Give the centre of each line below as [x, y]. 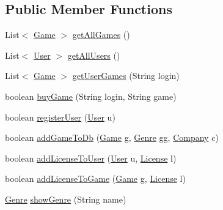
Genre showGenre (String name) [66, 199]
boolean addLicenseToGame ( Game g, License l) [95, 178]
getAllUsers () [94, 55]
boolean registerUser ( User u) [60, 117]
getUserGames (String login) [126, 76]
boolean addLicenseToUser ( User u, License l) [91, 158]
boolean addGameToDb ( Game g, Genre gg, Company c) [112, 137]
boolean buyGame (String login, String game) [91, 96]
